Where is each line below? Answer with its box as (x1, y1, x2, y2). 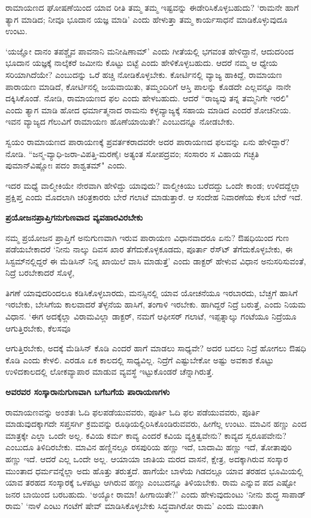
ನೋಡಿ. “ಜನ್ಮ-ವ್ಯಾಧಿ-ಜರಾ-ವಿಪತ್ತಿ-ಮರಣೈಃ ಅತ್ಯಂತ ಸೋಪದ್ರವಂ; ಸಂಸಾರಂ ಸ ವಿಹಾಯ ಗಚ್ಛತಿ (5, 147, 259, 159)
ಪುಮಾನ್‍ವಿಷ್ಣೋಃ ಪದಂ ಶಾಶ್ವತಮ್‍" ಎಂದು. (5, 159, 127, 171)
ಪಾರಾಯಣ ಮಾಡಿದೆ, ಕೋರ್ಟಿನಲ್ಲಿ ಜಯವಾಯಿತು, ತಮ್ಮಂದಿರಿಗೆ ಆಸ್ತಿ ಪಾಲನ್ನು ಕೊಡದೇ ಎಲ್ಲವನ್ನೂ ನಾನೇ (5, 80, 291, 92)
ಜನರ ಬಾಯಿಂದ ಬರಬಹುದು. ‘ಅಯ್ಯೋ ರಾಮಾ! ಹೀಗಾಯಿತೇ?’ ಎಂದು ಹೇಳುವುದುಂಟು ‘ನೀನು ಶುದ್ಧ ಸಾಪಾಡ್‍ (5, 487, 306, 500)
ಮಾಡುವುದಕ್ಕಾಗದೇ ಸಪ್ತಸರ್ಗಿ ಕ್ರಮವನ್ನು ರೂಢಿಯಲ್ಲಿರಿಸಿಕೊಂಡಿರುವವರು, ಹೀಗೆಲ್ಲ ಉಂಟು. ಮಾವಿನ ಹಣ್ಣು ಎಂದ (5, 417, 307, 430)
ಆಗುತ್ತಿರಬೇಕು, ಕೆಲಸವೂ (5, 321, 71, 334)
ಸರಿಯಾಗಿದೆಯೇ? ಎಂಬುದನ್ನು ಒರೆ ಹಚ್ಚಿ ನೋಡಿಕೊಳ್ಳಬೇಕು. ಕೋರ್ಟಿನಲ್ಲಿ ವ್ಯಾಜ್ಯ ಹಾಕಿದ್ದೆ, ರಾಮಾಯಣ (5, 68, 282, 80)
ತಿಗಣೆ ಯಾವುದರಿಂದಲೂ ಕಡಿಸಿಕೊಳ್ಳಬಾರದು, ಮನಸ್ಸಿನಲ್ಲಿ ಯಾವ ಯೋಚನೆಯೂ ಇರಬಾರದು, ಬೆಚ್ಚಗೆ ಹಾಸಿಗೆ (5, 286, 298, 299)
